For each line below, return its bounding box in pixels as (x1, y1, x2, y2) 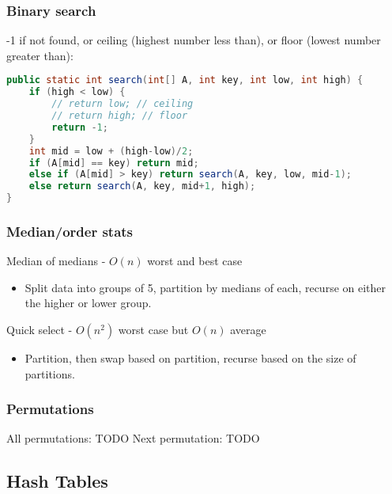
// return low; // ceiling (51, 98, 194, 110)
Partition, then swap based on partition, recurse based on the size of (24, 350, 356, 367)
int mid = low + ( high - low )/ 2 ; (28, 145, 194, 157)
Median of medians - (6, 253, 106, 269)
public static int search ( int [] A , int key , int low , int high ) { (6, 74, 364, 86)
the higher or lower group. (24, 294, 152, 311)
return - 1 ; (51, 121, 108, 133)
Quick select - (6, 321, 73, 338)
